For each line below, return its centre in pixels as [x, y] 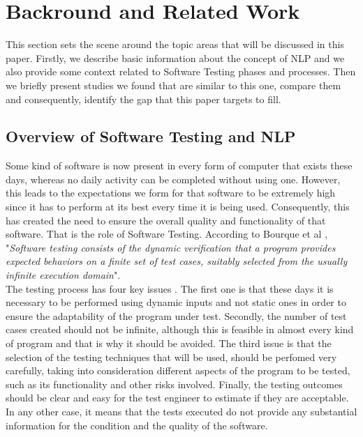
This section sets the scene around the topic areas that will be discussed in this [175, 44]
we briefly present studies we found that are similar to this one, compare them [173, 85]
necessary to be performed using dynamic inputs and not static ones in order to [176, 302]
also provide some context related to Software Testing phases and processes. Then [181, 71]
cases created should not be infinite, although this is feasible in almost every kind [180, 329]
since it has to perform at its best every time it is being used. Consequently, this [178, 207]
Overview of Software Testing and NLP [151, 136]
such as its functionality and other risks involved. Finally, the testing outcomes [174, 384]
